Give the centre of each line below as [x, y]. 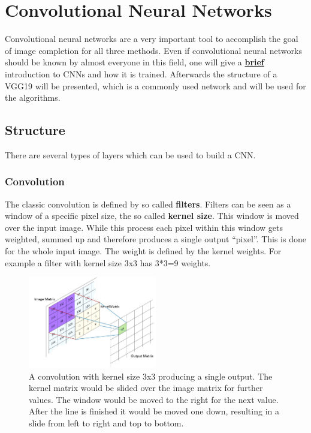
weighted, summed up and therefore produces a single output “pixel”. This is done [155, 239]
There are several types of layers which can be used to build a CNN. [130, 154]
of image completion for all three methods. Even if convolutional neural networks [153, 50]
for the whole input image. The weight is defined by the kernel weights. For [143, 251]
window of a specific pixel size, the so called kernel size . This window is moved [152, 216]
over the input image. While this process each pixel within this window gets [144, 227]
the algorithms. [33, 97]
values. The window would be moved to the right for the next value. [154, 399]
